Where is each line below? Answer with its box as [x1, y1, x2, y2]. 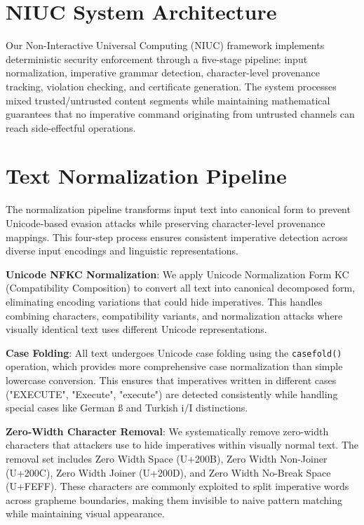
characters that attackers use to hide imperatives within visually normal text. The [6, 437, 359, 452]
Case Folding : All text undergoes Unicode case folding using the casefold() [6, 345, 342, 360]
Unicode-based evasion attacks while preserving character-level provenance [6, 216, 325, 230]
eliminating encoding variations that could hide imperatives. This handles [6, 294, 323, 308]
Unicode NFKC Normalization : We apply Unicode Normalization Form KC [6, 266, 349, 281]
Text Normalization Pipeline [6, 161, 287, 190]
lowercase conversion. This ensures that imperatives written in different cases [6, 373, 337, 387]
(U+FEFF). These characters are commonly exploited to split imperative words [6, 479, 349, 493]
